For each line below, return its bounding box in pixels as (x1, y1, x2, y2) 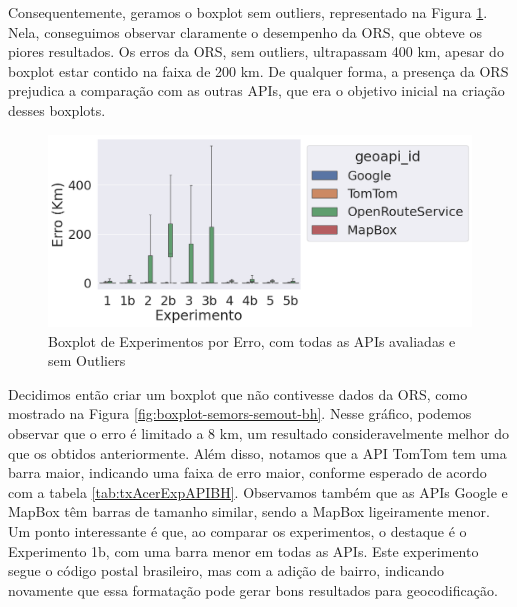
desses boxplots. (8, 99, 106, 120)
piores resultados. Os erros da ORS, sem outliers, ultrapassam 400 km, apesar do (8, 41, 504, 62)
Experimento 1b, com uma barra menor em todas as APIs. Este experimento (8, 540, 479, 561)
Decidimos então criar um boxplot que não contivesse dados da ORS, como (8, 383, 468, 404)
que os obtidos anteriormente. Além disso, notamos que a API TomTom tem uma (8, 442, 507, 463)
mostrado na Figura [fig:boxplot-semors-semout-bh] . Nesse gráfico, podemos (8, 403, 472, 424)
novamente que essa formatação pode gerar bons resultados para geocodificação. (8, 579, 498, 600)
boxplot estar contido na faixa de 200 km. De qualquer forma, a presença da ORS (8, 60, 509, 81)
